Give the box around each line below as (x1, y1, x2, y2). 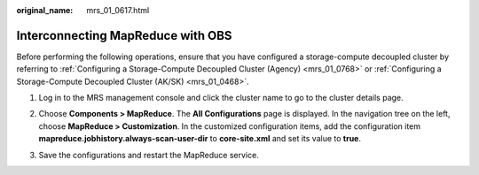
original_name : (16, 5, 74, 15)
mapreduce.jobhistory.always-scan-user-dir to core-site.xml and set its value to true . (38, 133, 361, 144)
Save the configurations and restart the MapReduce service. (38, 149, 259, 160)
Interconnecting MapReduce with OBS (16, 27, 232, 43)
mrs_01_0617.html (86, 5, 150, 15)
